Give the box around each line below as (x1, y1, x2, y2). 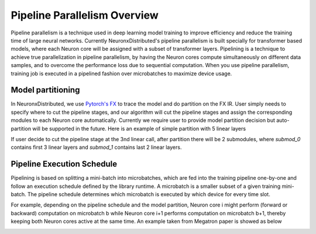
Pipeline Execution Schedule (11, 159, 117, 169)
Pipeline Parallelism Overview (11, 9, 159, 22)
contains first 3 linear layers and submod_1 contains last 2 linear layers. (11, 144, 182, 151)
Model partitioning (11, 85, 80, 95)
